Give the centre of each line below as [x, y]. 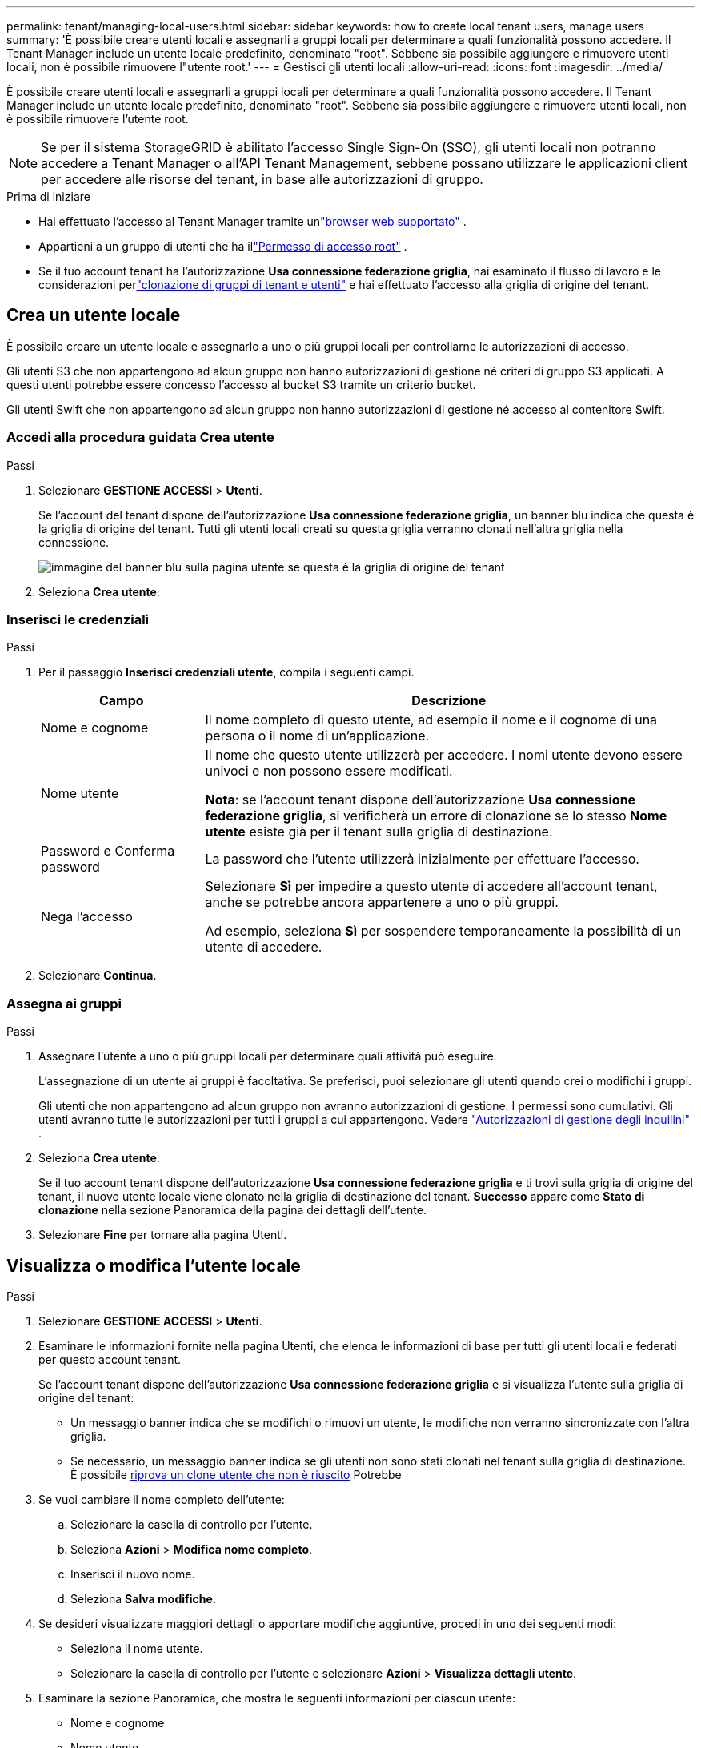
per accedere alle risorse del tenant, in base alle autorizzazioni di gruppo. [262, 179]
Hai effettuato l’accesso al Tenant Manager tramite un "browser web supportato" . [252, 221]
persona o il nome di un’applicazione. [317, 736]
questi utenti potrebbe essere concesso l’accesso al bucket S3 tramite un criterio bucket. [241, 384]
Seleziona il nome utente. [137, 1648]
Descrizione [449, 701]
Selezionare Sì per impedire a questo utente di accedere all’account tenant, [431, 886]
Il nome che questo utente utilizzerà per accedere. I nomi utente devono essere [444, 755]
